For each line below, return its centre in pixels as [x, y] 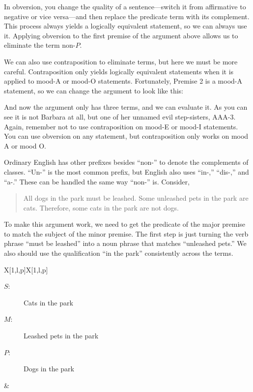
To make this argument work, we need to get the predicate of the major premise [125, 224]
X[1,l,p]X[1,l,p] [26, 269]
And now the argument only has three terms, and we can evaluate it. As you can [126, 107]
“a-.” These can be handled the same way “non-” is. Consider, [97, 181]
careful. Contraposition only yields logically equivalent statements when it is [119, 71]
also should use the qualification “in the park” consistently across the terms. [119, 253]
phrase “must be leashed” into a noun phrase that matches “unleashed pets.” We [125, 243]
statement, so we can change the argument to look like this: [94, 90]
